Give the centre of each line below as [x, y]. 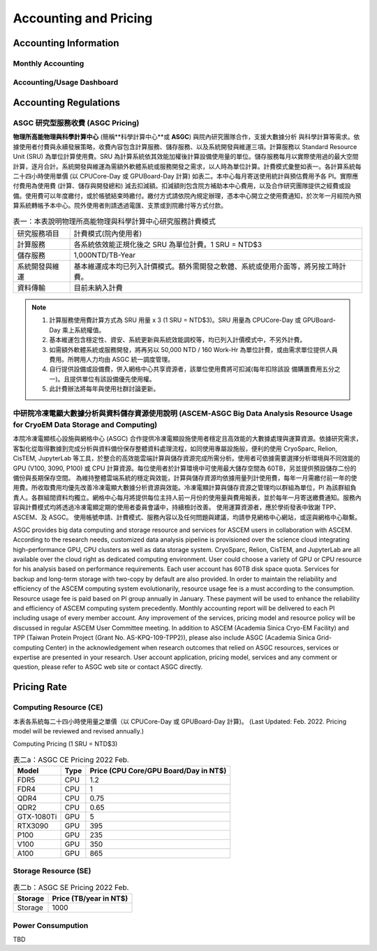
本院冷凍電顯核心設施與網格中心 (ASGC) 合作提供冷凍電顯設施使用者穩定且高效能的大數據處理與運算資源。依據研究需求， [187, 439]
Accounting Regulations [66, 103]
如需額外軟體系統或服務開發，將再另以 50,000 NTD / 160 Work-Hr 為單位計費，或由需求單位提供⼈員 [193, 349]
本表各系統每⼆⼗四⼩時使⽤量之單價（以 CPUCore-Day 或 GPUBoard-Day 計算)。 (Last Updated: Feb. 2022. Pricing [180, 721]
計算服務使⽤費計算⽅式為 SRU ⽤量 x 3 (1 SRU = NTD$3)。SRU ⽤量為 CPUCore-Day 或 [175, 320]
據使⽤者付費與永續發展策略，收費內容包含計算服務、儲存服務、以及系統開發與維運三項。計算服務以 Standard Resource [185, 146]
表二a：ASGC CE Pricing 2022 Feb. [71, 759]
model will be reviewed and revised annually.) [79, 731]
